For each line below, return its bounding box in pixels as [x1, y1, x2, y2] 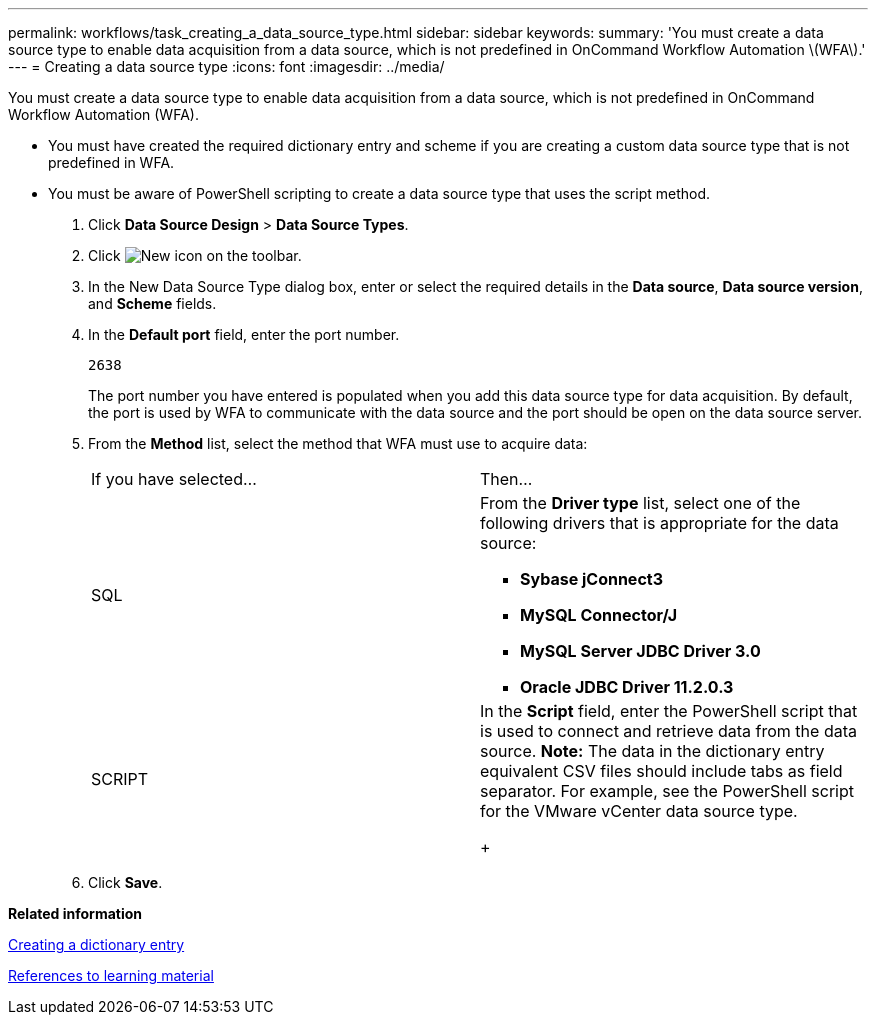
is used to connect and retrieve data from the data [480, 721, 857, 741]
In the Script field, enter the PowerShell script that [480, 701, 858, 721]
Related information [8, 905, 143, 922]
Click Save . [88, 874, 163, 891]
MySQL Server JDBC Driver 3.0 [520, 641, 761, 661]
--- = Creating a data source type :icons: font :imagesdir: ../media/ [8, 58, 445, 75]
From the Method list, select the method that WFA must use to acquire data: [88, 435, 588, 452]
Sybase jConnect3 [520, 569, 663, 589]
